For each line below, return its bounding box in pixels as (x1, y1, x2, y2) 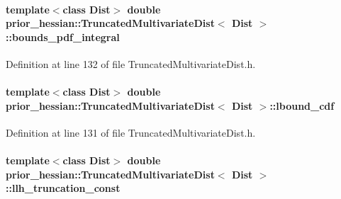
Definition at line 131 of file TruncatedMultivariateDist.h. (6, 125, 256, 140)
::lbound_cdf (269, 98, 335, 113)
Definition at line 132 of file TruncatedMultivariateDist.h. (6, 56, 256, 71)
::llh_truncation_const (6, 181, 121, 195)
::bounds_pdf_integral (6, 29, 120, 44)
